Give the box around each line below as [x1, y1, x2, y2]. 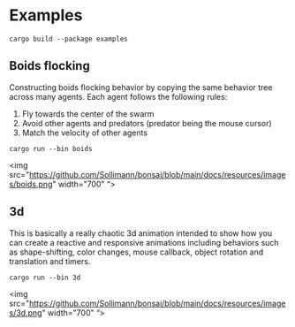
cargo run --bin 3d [9, 273, 81, 282]
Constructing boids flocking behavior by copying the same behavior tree [9, 81, 273, 93]
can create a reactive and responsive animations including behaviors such [9, 237, 280, 247]
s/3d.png [9, 307, 42, 318]
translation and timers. [9, 255, 91, 266]
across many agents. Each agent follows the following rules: [9, 91, 228, 102]
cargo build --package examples [9, 34, 128, 43]
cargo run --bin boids [9, 144, 93, 153]
